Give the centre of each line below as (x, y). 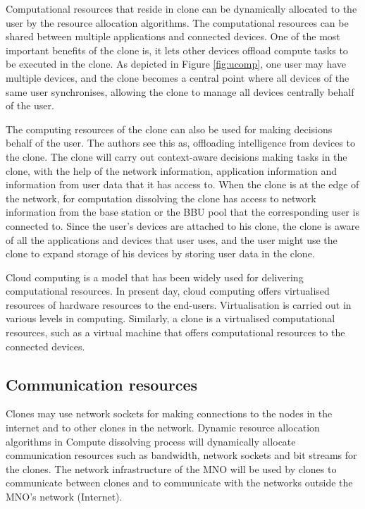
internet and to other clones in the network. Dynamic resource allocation (163, 428)
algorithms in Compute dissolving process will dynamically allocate (151, 441)
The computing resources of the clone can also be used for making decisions (169, 129)
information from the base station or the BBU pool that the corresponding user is (182, 212)
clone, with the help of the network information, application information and (171, 170)
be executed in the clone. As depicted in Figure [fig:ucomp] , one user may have (176, 64)
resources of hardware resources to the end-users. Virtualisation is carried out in (179, 304)
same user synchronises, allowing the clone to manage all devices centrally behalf (180, 91)
